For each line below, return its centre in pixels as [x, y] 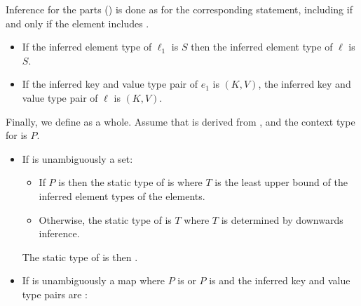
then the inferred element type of [262, 47]
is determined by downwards [282, 219]
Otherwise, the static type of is [105, 219]
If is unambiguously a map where [93, 280]
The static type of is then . [80, 257]
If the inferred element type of [87, 47]
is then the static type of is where [130, 182]
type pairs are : [55, 294]
